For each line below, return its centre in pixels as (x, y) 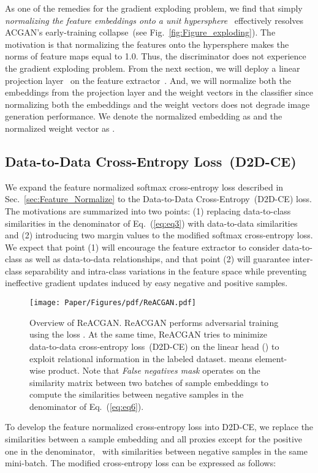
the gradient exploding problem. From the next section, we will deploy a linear (153, 68)
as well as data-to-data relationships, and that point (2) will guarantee (157, 259)
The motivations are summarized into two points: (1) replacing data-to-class (148, 210)
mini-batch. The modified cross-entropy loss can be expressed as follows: (141, 463)
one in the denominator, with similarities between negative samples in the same (156, 451)
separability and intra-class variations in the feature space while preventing (166, 271)
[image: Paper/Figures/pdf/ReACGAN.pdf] (113, 303)
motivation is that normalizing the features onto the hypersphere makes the (147, 44)
